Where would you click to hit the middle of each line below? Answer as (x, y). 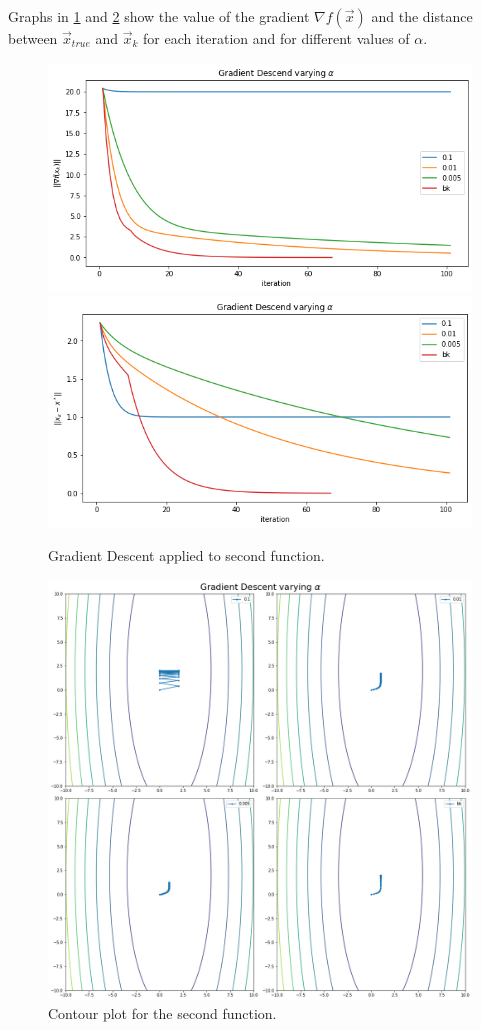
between (33, 38)
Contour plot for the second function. (162, 1013)
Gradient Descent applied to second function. (186, 555)
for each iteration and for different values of (276, 38)
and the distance (422, 16)
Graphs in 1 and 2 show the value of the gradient (159, 16)
